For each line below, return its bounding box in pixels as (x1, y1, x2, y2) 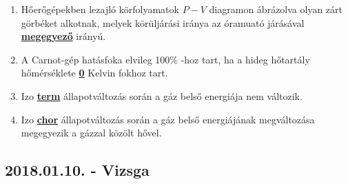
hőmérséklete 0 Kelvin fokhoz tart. (21, 65, 168, 80)
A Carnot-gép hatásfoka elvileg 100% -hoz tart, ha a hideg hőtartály (21, 52, 310, 66)
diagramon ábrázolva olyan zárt (209, 2, 342, 16)
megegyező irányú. (21, 29, 106, 43)
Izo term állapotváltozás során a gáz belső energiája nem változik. (21, 88, 303, 103)
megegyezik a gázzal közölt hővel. (21, 125, 162, 140)
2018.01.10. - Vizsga (5, 159, 150, 181)
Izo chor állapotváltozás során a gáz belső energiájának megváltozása (21, 112, 315, 126)
